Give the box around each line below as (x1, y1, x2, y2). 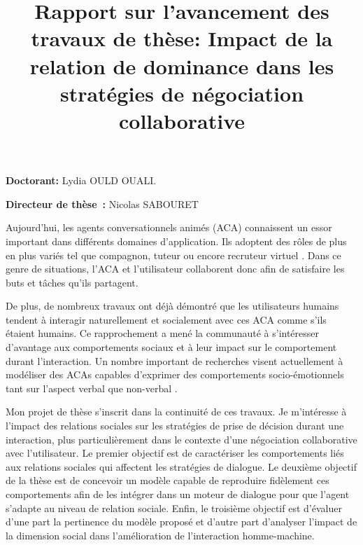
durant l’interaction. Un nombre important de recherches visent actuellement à (6, 353, 343, 368)
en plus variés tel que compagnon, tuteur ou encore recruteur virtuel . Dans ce (6, 247, 341, 262)
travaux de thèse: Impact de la (31, 24, 333, 53)
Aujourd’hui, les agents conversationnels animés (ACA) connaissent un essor (6, 220, 332, 235)
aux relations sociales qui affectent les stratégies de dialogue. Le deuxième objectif (6, 459, 357, 474)
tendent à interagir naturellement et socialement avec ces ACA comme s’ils (6, 312, 327, 326)
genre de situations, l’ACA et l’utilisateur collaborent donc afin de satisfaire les (6, 261, 345, 276)
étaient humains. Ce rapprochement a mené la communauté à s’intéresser (6, 326, 320, 340)
